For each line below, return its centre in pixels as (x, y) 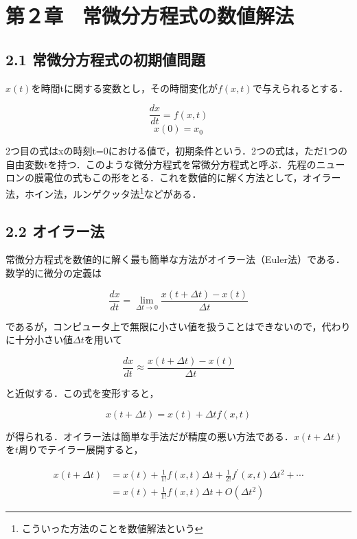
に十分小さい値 (39, 340)
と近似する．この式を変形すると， (82, 392)
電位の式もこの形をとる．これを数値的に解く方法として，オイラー (192, 177)
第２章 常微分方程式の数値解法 (150, 15)
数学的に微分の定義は (54, 273)
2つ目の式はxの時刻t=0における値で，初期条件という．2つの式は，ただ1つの (177, 151)
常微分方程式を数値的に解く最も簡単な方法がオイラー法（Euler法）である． (175, 259)
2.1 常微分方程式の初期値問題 (105, 59)
